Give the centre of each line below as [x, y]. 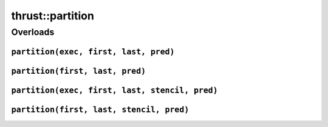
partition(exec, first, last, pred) [93, 52]
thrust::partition [53, 16]
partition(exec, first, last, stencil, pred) [114, 90]
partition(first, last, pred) [79, 71]
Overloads [33, 32]
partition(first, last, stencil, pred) [100, 109]
